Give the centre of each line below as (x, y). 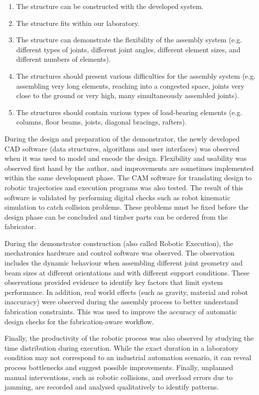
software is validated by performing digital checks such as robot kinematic (118, 197)
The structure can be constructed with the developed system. (110, 6)
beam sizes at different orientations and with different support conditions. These (127, 272)
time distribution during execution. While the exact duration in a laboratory (122, 347)
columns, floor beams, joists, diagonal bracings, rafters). (101, 122)
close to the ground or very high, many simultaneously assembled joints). (128, 95)
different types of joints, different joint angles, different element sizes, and (128, 49)
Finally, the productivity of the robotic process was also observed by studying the (129, 338)
